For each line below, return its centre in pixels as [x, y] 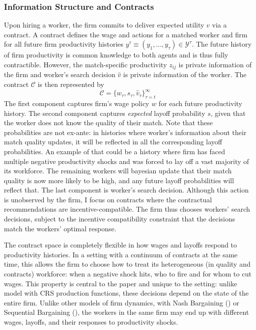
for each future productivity [200, 103]
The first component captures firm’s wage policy [77, 103]
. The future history [222, 44]
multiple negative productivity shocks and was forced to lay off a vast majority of [127, 161]
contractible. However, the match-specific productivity [85, 64]
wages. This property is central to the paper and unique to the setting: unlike [121, 283]
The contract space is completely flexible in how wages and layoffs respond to [121, 245]
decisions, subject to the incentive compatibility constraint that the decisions [120, 219]
